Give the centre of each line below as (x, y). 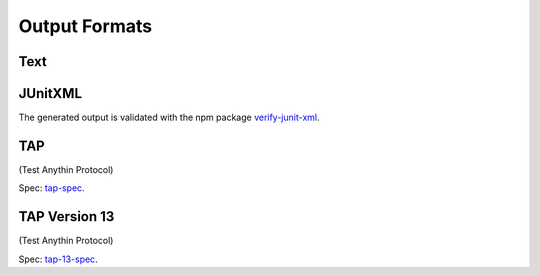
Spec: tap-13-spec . (58, 259)
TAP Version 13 (66, 216)
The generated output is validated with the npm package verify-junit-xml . (169, 117)
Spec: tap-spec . (51, 188)
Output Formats (85, 26)
